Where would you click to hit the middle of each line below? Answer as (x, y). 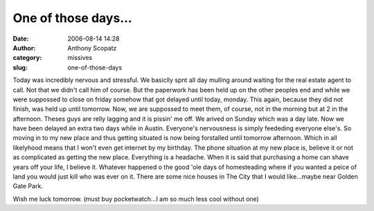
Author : (24, 48)
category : (27, 58)
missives (80, 58)
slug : (20, 67)
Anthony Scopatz (92, 48)
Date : (21, 39)
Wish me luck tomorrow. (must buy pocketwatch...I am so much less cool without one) (136, 199)
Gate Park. (28, 186)
